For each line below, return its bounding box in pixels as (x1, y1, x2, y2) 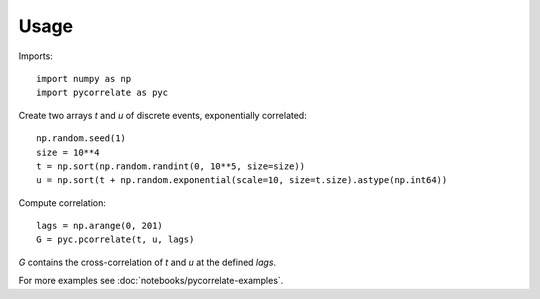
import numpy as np (36, 73, 132, 84)
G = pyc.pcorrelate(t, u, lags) (36, 234, 195, 245)
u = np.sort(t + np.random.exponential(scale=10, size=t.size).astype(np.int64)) (36, 175, 448, 186)
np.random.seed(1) (36, 133, 127, 144)
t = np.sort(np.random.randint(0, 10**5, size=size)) (36, 160, 305, 172)
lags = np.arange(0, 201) (36, 220, 164, 232)
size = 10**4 (36, 146, 100, 158)
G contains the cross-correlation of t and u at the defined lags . (18, 256, 277, 268)
